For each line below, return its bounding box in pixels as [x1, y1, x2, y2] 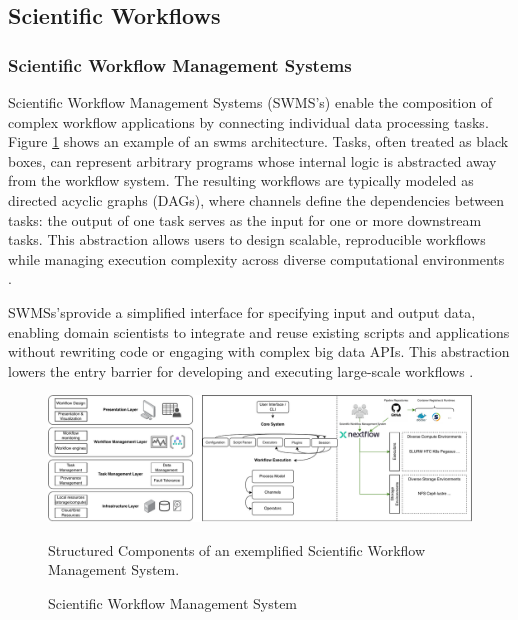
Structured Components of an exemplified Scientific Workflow [48, 539, 426, 560]
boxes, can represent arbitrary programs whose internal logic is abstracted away [8, 150, 497, 171]
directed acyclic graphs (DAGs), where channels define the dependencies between [8, 189, 505, 210]
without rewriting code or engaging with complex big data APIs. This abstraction [8, 341, 510, 362]
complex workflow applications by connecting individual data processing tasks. [8, 111, 489, 132]
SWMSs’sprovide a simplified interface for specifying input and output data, [8, 301, 476, 322]
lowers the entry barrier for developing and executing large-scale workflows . [8, 360, 474, 381]
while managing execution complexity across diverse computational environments [8, 248, 505, 269]
